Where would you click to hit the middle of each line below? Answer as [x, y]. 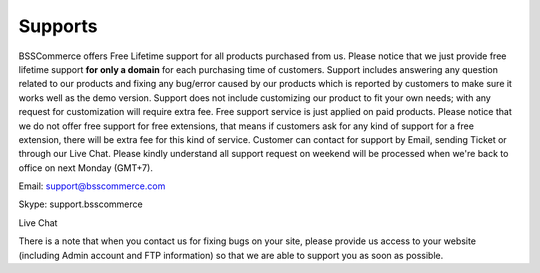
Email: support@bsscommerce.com [92, 186]
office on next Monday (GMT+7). [86, 167]
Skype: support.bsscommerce [81, 204]
